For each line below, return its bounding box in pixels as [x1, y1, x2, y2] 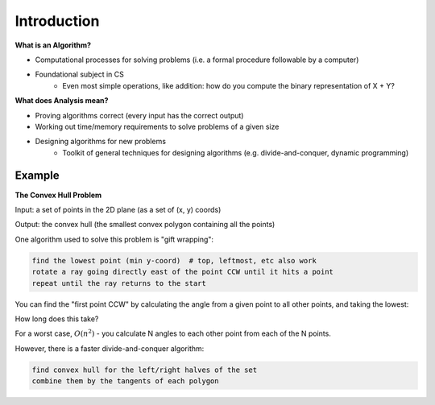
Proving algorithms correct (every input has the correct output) [35, 110, 244, 120]
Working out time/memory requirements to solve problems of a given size [35, 122, 280, 131]
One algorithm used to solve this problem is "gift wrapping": [14, 234, 213, 244]
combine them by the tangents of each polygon [31, 377, 219, 386]
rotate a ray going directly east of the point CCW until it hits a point [31, 267, 334, 277]
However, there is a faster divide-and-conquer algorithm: [14, 343, 205, 353]
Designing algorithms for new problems [35, 137, 167, 147]
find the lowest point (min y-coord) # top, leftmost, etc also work [31, 256, 317, 265]
